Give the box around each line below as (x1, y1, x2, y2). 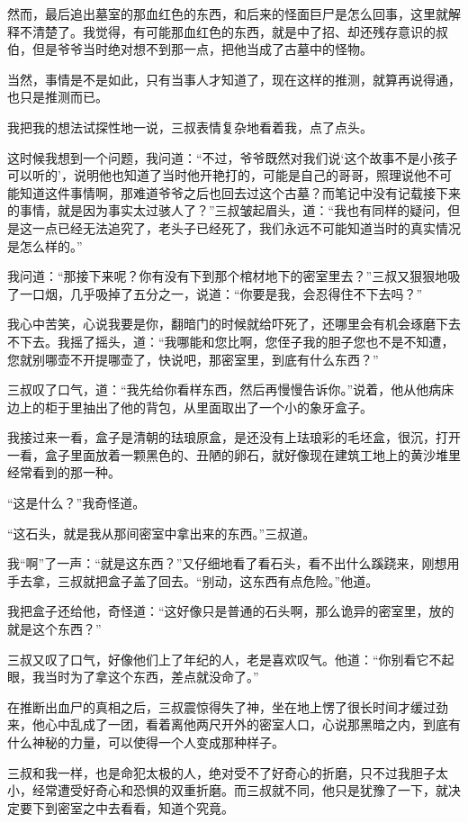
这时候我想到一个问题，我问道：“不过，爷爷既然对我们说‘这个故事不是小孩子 (7, 148, 458, 167)
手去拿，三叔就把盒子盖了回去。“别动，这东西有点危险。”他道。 (7, 571, 379, 590)
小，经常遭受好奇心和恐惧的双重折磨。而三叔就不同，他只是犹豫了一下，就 (7, 781, 448, 800)
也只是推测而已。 (7, 87, 108, 106)
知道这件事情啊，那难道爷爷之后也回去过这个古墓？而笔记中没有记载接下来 (19, 183, 461, 202)
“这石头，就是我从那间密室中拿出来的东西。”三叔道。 (7, 523, 316, 542)
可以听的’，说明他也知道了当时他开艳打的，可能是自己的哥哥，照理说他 (7, 166, 427, 185)
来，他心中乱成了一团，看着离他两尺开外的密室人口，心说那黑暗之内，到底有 (7, 715, 461, 734)
